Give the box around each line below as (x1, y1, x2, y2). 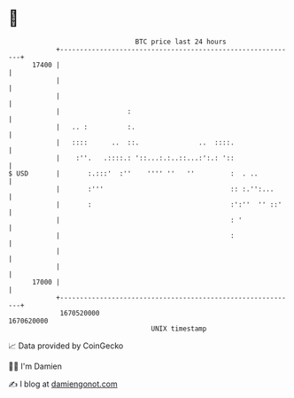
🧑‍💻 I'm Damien (8, 361, 63, 371)
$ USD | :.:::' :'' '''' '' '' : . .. (8, 168, 259, 178)
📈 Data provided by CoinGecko (8, 340, 124, 351)
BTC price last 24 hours (135, 37, 227, 46)
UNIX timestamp (151, 324, 207, 333)
